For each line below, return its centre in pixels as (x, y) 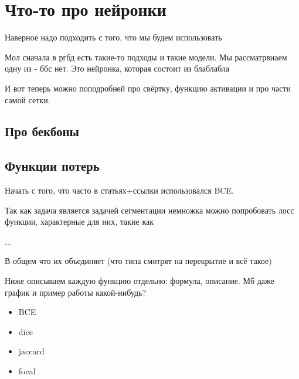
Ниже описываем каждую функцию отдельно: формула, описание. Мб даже (140, 281)
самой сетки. (28, 99)
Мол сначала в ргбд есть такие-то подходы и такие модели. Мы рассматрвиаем (146, 57)
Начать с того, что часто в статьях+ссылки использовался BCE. (119, 190)
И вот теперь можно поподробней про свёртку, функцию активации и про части (148, 88)
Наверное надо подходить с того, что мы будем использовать (113, 37)
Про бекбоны (42, 131)
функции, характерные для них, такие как (79, 221)
